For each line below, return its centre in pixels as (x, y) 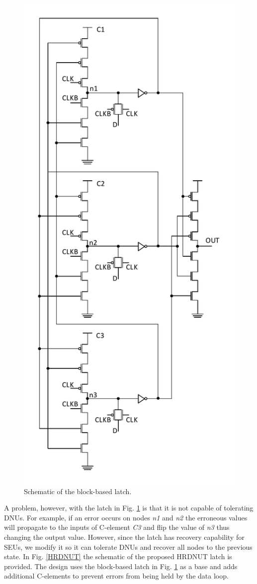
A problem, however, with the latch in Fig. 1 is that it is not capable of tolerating (129, 508)
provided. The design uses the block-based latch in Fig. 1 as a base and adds (121, 566)
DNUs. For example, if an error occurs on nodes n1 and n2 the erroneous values (126, 517)
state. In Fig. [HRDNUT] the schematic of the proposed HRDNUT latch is (118, 556)
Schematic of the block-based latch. (78, 491)
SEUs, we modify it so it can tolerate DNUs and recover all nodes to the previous (128, 547)
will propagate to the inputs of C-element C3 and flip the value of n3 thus (117, 527)
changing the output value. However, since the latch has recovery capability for (124, 537)
